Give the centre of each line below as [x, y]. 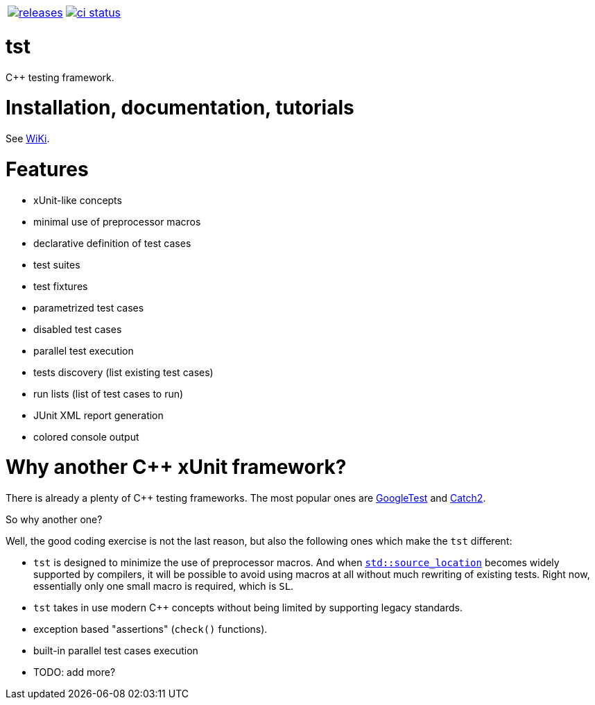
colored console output [86, 436]
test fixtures [61, 286]
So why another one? [54, 519]
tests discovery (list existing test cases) [123, 372]
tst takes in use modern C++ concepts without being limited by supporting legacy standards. [248, 608]
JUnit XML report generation [98, 415]
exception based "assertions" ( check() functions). [150, 629]
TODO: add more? [75, 672]
